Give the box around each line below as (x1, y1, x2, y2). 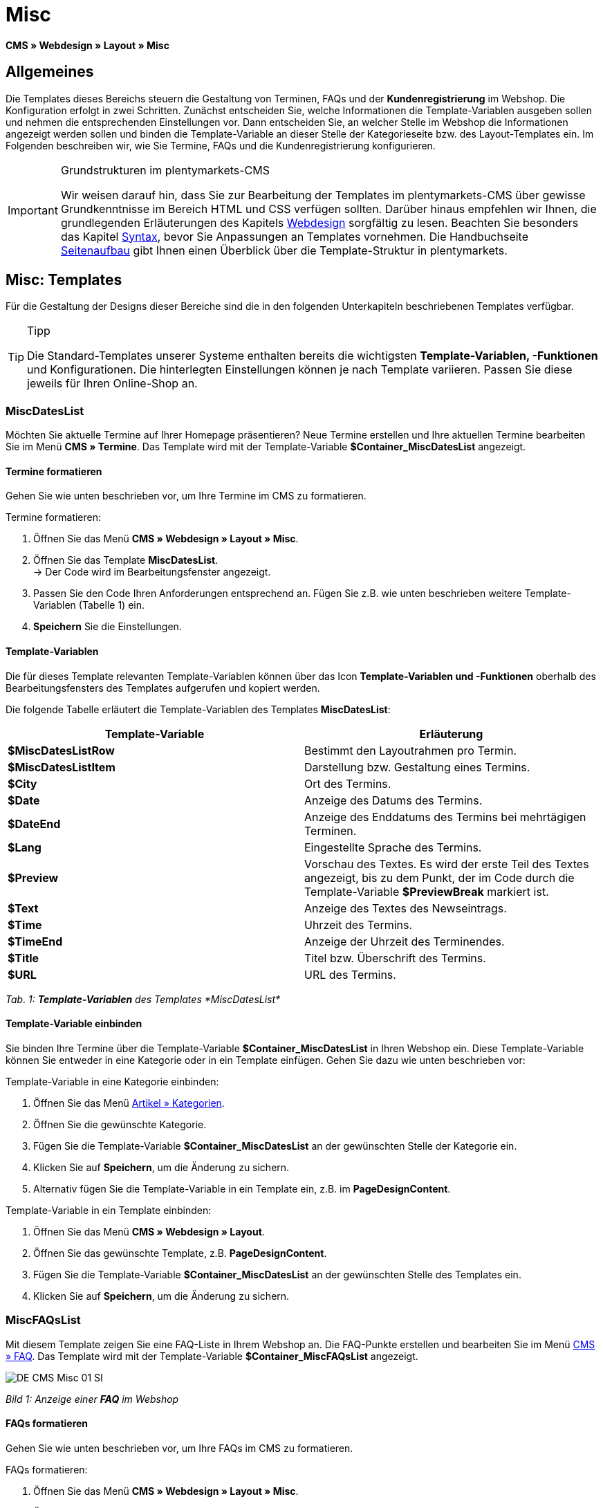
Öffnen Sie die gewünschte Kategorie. (33, 1118, 207, 1130)
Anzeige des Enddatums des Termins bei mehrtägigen (304, 809, 586, 824)
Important (8, 203, 58, 217)
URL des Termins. (304, 967, 396, 982)
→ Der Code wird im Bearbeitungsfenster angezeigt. (33, 566, 271, 578)
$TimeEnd (8, 934, 63, 948)
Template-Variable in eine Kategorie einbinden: (6, 1075, 219, 1087)
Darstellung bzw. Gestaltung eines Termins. (304, 760, 530, 774)
